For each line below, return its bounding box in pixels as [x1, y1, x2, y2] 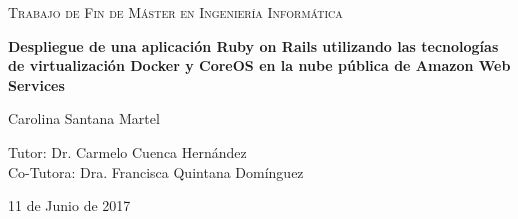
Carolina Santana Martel [8, 108, 160, 129]
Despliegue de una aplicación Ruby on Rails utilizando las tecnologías [8, 35, 499, 56]
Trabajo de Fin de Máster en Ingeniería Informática [8, 2, 343, 22]
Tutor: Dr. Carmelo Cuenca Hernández [8, 141, 247, 162]
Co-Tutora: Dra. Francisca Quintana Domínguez [8, 161, 304, 182]
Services [8, 74, 65, 95]
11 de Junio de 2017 [8, 195, 131, 216]
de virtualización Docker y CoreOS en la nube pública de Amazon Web [8, 55, 511, 76]
